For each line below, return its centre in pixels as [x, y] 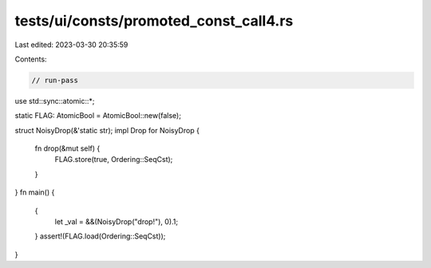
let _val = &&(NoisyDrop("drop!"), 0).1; [117, 222]
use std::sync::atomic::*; [55, 100]
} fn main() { [35, 192]
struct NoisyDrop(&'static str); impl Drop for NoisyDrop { [107, 130]
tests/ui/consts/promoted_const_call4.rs [154, 21]
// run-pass [55, 80]
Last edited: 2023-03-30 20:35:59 [71, 45]
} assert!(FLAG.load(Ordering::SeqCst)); [100, 236]
